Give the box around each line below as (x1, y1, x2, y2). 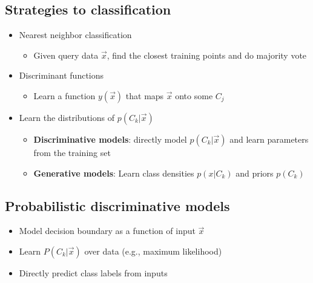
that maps (125, 89, 164, 102)
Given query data (33, 48, 99, 61)
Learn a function (33, 89, 96, 102)
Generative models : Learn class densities (33, 166, 194, 179)
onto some (175, 89, 213, 102)
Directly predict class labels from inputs (19, 266, 168, 279)
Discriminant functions (19, 69, 104, 82)
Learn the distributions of (19, 111, 114, 123)
